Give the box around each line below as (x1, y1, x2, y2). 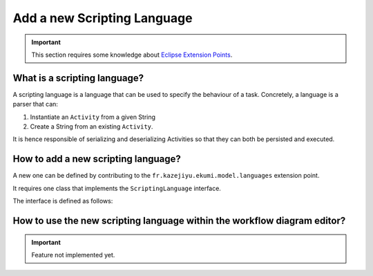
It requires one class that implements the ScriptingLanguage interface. (12, 184, 221, 192)
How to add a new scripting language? (12, 153, 181, 165)
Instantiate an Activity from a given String (30, 113, 155, 121)
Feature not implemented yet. (31, 250, 115, 259)
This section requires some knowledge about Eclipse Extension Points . (31, 50, 233, 59)
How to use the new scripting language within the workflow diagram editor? (12, 214, 346, 226)
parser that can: (12, 100, 59, 109)
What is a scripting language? (12, 72, 144, 84)
